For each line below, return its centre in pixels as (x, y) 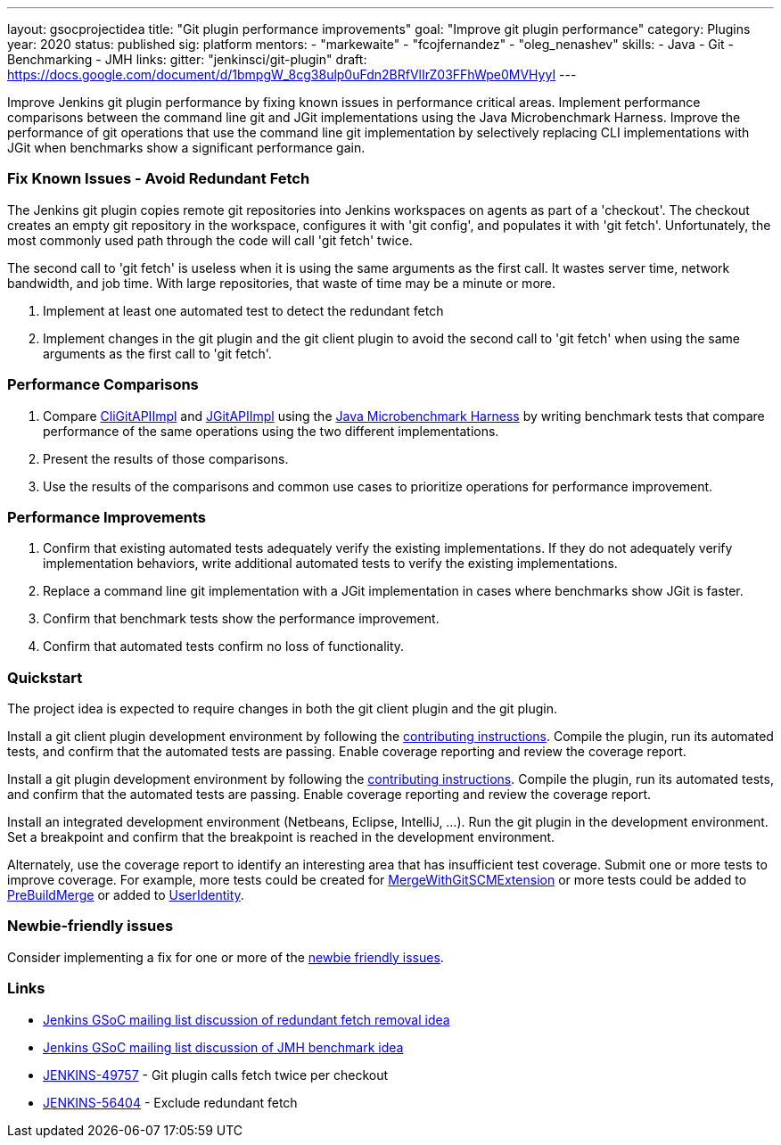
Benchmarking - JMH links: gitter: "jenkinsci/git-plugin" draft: (187, 59)
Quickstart (45, 677)
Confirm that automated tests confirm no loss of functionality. (224, 647)
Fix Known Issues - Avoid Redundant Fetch (159, 179)
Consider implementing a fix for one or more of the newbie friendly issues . (226, 957)
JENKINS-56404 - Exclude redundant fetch (170, 1102)
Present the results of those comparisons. (166, 458)
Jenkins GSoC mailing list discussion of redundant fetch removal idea (247, 1019)
